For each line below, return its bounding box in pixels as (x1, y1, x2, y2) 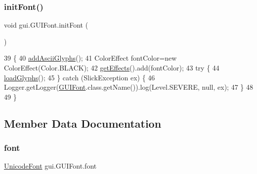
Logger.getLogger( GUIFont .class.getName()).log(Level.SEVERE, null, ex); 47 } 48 (4, 82, 253, 92)
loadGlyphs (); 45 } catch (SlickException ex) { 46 (4, 72, 155, 82)
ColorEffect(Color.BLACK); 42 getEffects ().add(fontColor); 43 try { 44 (4, 63, 219, 72)
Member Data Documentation (4, 115, 162, 131)
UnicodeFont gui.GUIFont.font (4, 161, 97, 171)
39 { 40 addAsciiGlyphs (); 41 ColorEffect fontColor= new (4, 53, 177, 63)
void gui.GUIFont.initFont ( (4, 20, 88, 30)
